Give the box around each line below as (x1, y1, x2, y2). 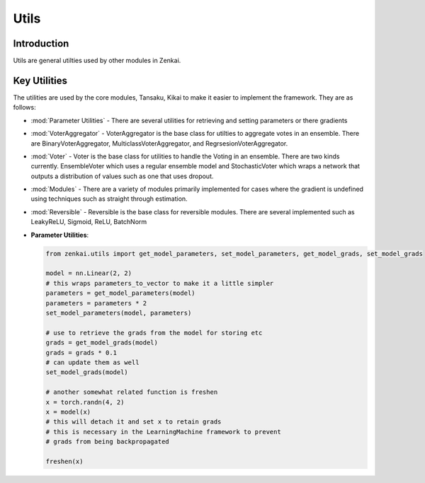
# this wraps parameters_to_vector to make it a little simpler (45, 279, 274, 287)
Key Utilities (13, 74, 67, 86)
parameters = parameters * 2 (45, 299, 147, 307)
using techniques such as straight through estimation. (30, 194, 188, 203)
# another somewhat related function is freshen (45, 388, 218, 396)
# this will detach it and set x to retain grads (45, 418, 222, 426)
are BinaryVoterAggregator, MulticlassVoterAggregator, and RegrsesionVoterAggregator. (30, 139, 288, 148)
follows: (13, 103, 36, 112)
